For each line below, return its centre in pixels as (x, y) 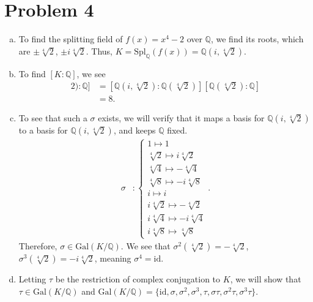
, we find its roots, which (257, 39)
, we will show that (266, 279)
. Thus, (99, 51)
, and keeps (134, 130)
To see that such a (53, 118)
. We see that (145, 246)
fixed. (177, 130)
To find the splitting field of (71, 39)
